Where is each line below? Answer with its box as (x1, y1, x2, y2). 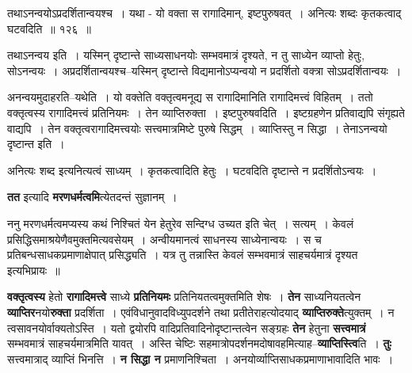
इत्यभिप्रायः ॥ (7, 261, 60, 278)
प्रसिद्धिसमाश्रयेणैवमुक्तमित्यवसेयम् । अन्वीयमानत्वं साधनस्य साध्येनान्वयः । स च (7, 230, 322, 247)
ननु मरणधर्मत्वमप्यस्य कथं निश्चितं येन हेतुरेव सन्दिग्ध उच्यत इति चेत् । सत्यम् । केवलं (7, 215, 354, 231)
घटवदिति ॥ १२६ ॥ (7, 20, 92, 36)
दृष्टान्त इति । (7, 135, 65, 152)
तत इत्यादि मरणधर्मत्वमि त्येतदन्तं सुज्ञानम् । (7, 188, 177, 205)
